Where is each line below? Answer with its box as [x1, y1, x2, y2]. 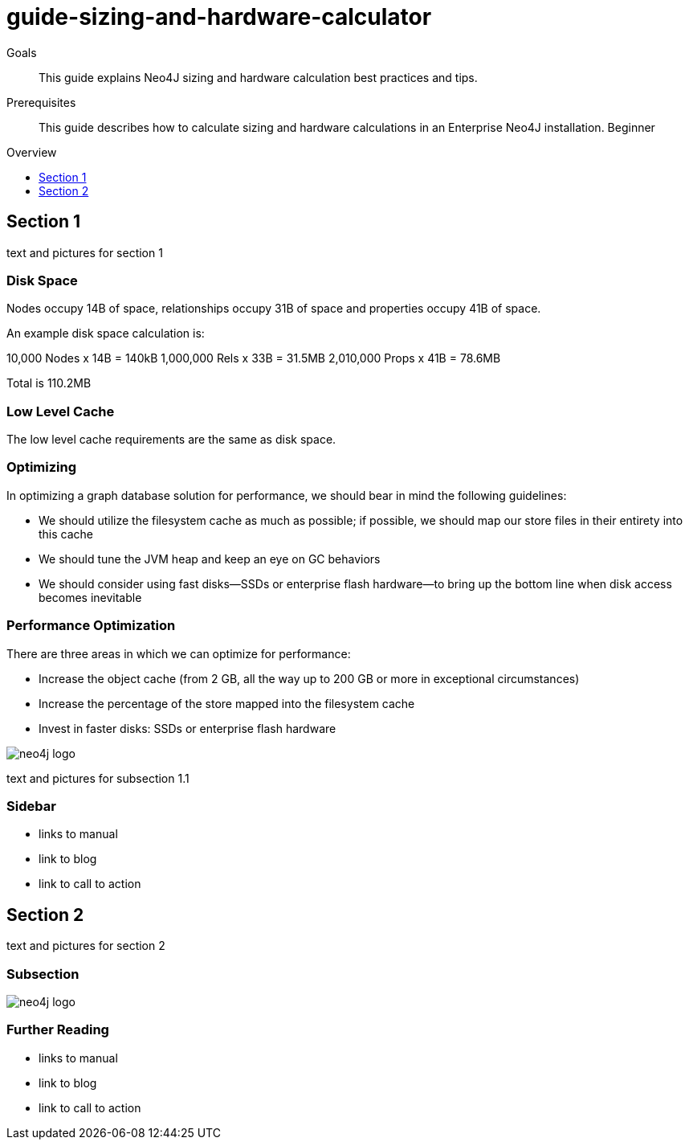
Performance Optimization [6, 617, 176, 634]
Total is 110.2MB [6, 376, 92, 391]
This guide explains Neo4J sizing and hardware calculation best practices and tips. [39, 70, 478, 84]
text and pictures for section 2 [6, 939, 165, 953]
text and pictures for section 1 [6, 245, 163, 260]
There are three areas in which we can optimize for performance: [6, 646, 351, 661]
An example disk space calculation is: [6, 326, 205, 341]
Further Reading [6, 1021, 109, 1038]
